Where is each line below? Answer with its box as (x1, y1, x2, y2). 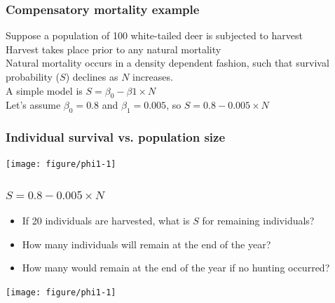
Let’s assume (6, 97, 61, 112)
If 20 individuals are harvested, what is (22, 213, 190, 228)
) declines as (65, 69, 118, 83)
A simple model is (6, 83, 83, 97)
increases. (132, 69, 173, 83)
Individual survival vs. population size (6, 128, 226, 146)
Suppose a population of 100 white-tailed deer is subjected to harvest (6, 28, 303, 43)
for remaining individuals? (202, 213, 315, 228)
